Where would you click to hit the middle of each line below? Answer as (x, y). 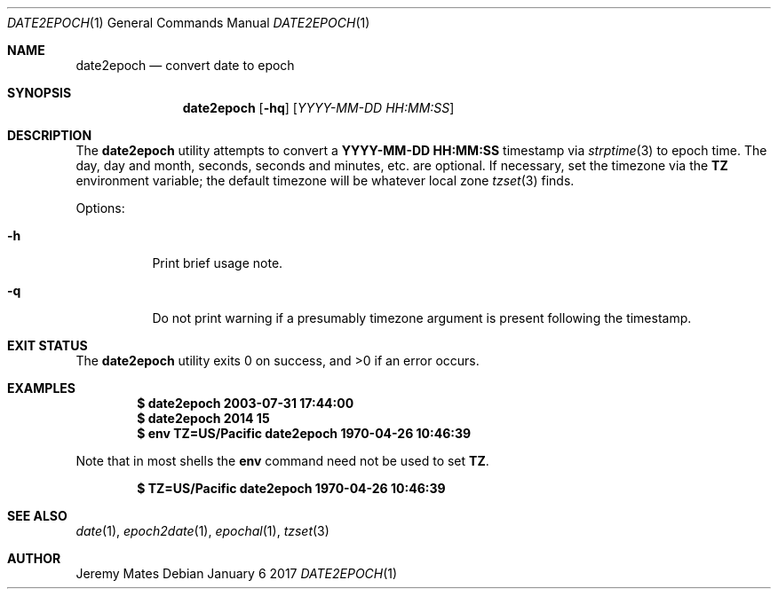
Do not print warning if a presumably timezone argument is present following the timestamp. (422, 318)
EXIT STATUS (48, 345)
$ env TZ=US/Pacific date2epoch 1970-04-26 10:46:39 (304, 433)
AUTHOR (34, 558)
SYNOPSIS (40, 93)
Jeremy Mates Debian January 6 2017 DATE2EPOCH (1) (237, 573)
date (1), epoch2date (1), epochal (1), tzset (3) (202, 531)
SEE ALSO (37, 516)
